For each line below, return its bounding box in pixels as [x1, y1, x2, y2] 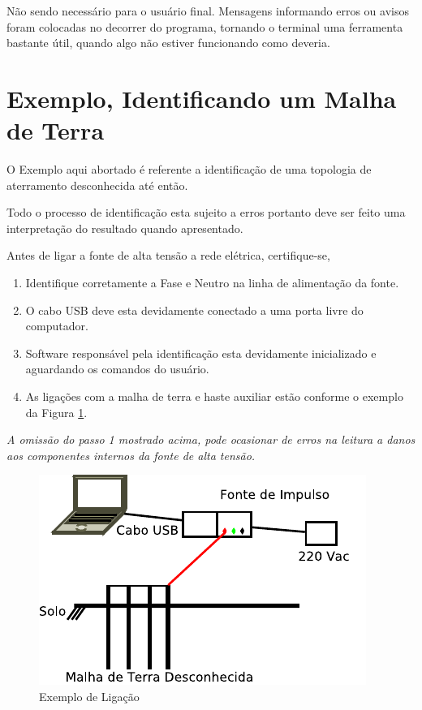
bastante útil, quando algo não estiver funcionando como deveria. [6, 34, 330, 51]
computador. [25, 317, 88, 334]
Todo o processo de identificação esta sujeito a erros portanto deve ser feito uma [6, 204, 406, 221]
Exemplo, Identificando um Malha [6, 81, 397, 114]
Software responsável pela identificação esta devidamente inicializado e [25, 344, 377, 361]
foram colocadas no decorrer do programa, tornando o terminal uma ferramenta [6, 18, 403, 35]
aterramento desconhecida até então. [6, 176, 188, 193]
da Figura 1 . [25, 403, 88, 420]
